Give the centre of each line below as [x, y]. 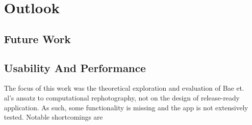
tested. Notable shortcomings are [53, 117]
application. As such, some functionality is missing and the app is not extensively [126, 107]
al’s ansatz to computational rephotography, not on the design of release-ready [122, 97]
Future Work [38, 38]
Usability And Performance [75, 67]
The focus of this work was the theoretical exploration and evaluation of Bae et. [124, 88]
